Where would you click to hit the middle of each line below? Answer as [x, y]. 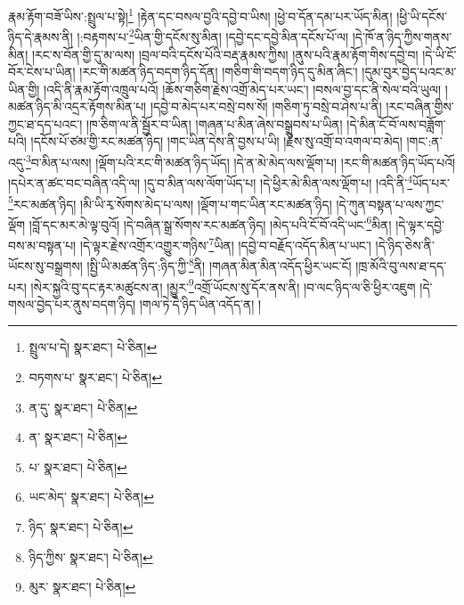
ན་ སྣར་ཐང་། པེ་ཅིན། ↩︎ [78, 437]
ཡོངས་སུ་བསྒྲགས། [45, 265]
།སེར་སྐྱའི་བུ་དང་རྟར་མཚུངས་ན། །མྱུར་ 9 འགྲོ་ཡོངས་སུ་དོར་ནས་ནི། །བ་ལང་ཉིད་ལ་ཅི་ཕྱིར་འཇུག [223, 285]
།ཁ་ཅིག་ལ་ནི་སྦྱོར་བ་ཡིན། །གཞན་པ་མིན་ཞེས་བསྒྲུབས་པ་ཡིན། [215, 123]
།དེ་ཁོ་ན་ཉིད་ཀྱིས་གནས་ [402, 36]
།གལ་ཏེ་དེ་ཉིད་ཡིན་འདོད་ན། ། [200, 303]
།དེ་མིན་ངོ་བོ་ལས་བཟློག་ [396, 123]
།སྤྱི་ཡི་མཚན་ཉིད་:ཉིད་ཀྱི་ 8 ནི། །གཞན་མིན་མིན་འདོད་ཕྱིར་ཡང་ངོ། [219, 264]
